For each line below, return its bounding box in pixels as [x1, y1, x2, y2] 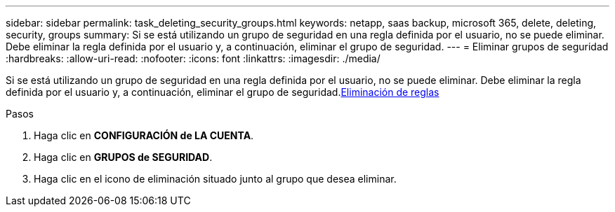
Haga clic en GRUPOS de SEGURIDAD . [34, 151, 213, 163]
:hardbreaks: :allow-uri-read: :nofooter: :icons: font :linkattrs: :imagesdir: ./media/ [6, 52, 381, 64]
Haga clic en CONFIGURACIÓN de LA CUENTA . [34, 129, 254, 141]
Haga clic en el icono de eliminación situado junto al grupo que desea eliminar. [34, 173, 397, 185]
